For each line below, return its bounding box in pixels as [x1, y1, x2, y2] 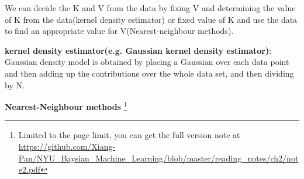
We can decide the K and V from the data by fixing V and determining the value [5, 2, 296, 13]
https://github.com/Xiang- [18, 140, 116, 152]
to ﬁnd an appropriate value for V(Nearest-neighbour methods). [5, 25, 234, 37]
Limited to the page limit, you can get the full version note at [18, 129, 240, 141]
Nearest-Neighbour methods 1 [5, 99, 127, 112]
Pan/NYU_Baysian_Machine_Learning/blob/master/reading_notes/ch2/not [18, 152, 299, 164]
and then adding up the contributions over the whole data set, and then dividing [5, 67, 294, 79]
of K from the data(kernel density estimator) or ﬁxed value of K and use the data [5, 13, 298, 25]
